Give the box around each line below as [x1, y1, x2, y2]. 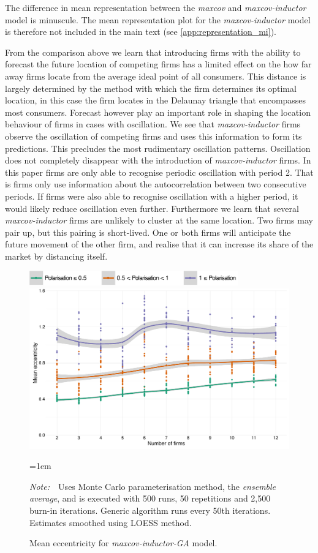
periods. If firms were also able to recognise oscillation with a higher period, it [5, 189, 298, 202]
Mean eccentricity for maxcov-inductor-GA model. [29, 536, 218, 549]
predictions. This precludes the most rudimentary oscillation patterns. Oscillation [5, 141, 311, 154]
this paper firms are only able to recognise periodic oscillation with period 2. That [5, 165, 314, 178]
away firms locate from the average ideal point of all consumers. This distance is [5, 69, 306, 82]
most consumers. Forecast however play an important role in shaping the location [5, 105, 311, 118]
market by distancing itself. [5, 249, 108, 262]
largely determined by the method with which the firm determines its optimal [5, 81, 297, 94]
